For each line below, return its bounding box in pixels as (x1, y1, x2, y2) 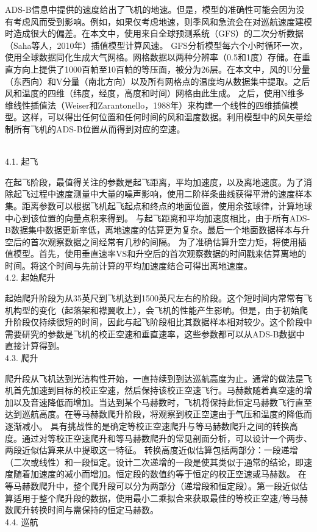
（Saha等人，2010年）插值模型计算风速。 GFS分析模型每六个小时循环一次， (5, 38, 308, 51)
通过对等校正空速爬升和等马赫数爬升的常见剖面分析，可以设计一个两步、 (21, 431, 312, 444)
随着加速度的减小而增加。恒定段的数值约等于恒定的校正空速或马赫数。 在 (13, 467, 307, 480)
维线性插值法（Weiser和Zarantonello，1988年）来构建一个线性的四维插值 (5, 98, 290, 111)
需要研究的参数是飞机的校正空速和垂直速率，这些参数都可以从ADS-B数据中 (5, 327, 305, 340)
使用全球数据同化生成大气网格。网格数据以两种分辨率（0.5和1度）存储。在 (5, 51, 302, 63)
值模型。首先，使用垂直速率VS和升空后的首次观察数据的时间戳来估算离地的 (5, 247, 307, 260)
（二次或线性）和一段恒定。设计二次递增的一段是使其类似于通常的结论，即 (5, 455, 304, 468)
